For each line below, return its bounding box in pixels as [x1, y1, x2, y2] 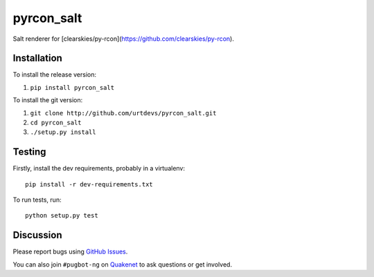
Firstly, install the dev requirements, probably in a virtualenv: [12, 164, 186, 173]
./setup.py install [30, 128, 96, 136]
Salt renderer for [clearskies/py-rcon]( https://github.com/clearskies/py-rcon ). [12, 35, 235, 43]
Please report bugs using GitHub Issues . [12, 247, 128, 256]
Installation [12, 52, 62, 64]
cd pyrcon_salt [30, 119, 82, 127]
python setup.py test [25, 211, 98, 220]
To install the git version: [12, 96, 83, 104]
